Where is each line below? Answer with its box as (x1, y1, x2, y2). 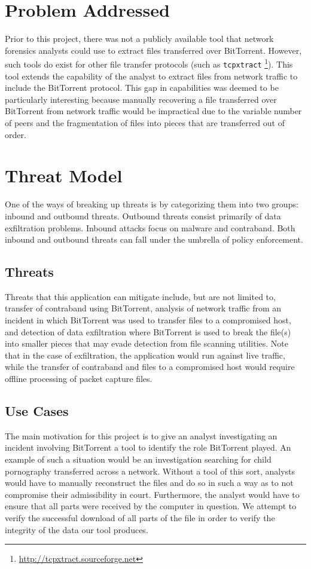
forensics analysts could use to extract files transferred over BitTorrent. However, (5, 44, 302, 56)
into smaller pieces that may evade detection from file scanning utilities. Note (5, 337, 289, 350)
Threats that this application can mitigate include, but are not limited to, (5, 290, 276, 302)
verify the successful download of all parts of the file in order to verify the (5, 512, 275, 524)
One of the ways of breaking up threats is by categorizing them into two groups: (5, 198, 298, 210)
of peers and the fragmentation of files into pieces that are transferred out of (5, 117, 285, 129)
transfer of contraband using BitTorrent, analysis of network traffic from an (5, 302, 282, 314)
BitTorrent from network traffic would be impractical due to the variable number (5, 105, 302, 117)
